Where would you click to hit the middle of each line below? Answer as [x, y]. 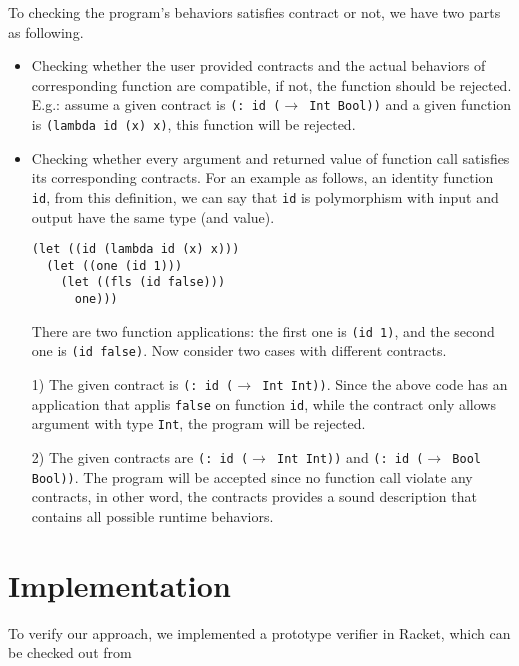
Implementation [119, 584]
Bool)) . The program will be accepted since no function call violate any [252, 476]
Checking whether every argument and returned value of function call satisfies [270, 157]
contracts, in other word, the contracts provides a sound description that [254, 496]
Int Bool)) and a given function [410, 104]
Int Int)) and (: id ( [350, 457]
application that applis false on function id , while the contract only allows [263, 403]
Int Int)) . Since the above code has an [385, 384]
